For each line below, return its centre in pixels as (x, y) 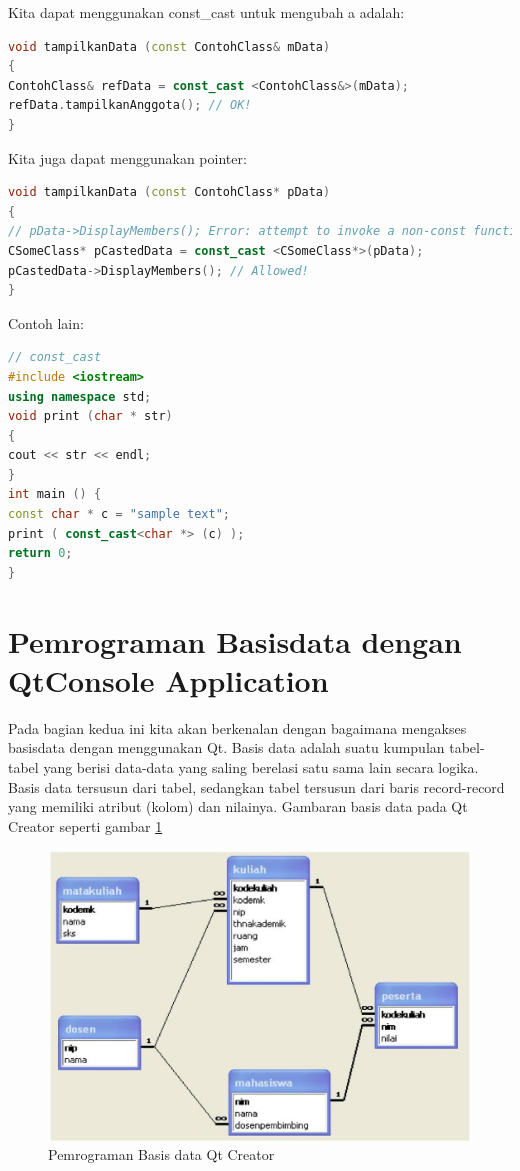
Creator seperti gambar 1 (85, 825)
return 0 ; (40, 553)
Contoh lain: (46, 322)
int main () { (55, 494)
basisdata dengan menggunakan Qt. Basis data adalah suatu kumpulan (226, 747)
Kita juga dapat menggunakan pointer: (127, 157)
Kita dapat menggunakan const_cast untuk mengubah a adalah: (206, 12)
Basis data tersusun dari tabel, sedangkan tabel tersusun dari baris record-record (256, 786)
